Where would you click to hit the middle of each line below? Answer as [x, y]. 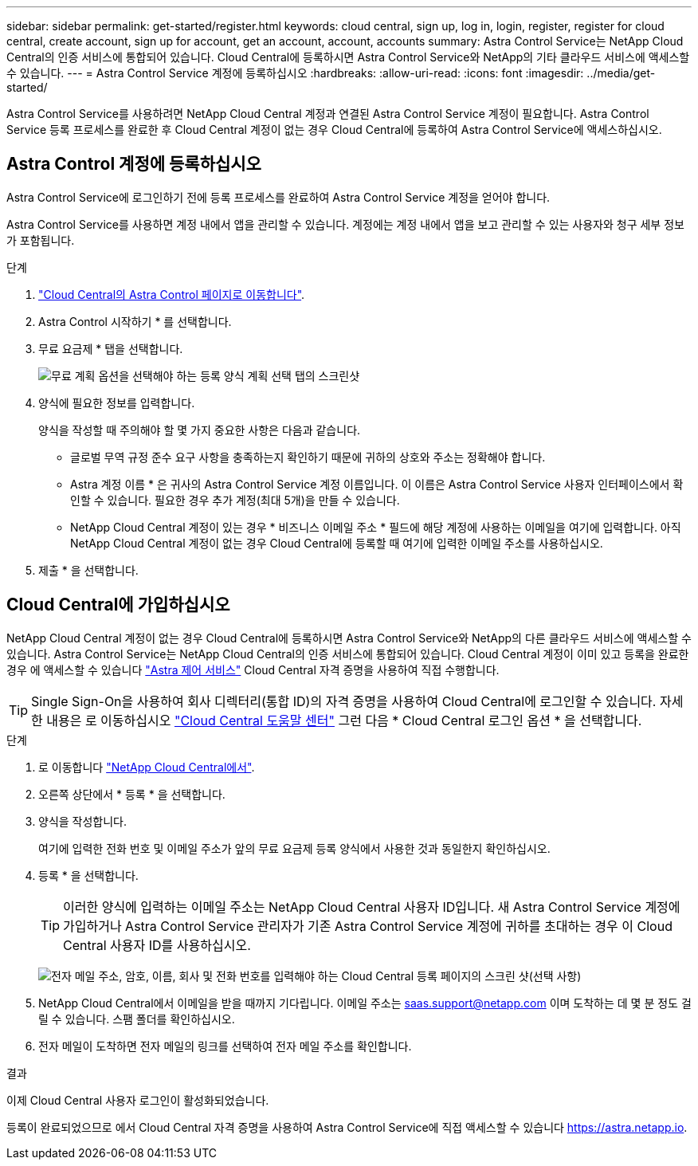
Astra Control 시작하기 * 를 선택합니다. [135, 321]
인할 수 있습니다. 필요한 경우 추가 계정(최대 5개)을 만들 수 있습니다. [235, 500]
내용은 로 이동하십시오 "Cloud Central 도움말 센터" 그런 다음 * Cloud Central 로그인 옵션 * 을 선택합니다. [344, 720]
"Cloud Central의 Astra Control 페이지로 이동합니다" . [172, 294]
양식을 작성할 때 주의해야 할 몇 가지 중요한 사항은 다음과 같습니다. [200, 430]
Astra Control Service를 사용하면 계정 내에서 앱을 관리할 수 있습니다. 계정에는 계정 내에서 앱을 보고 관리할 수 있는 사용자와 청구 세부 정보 [345, 224]
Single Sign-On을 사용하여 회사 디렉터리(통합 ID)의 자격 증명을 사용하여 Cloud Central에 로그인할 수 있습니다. [344, 701]
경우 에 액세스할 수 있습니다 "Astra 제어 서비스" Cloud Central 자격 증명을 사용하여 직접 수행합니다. [253, 669]
